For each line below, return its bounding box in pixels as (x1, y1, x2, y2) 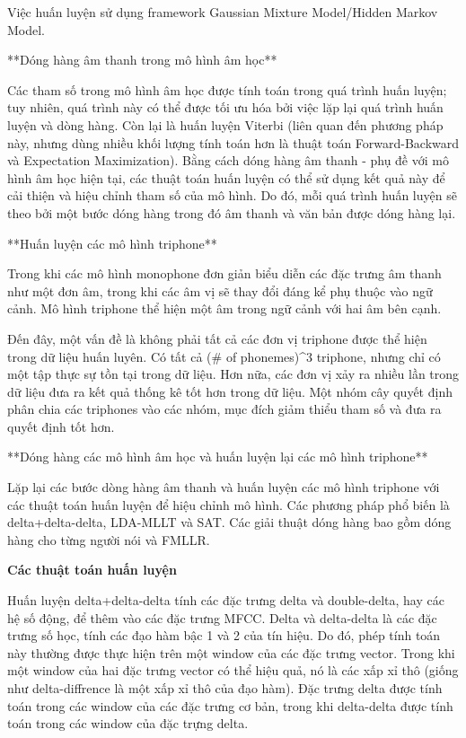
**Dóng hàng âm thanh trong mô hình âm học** (7, 50, 277, 69)
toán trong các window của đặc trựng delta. (7, 714, 249, 733)
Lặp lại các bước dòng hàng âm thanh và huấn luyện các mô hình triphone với (7, 478, 440, 496)
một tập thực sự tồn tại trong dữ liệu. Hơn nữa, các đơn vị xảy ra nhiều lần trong (7, 365, 460, 383)
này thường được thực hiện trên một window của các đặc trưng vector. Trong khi (7, 643, 455, 662)
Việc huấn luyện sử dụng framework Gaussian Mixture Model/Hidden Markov (7, 3, 438, 21)
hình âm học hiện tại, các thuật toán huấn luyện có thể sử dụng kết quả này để (7, 168, 445, 187)
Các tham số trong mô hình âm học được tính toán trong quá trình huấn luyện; (7, 80, 447, 99)
